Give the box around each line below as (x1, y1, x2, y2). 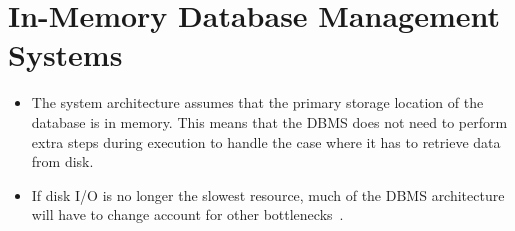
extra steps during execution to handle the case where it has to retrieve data (31, 131, 501, 152)
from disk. (31, 151, 94, 172)
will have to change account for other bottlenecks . (31, 204, 344, 225)
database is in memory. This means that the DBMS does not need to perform (31, 111, 508, 132)
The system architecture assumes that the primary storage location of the (31, 92, 484, 113)
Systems (8, 34, 123, 75)
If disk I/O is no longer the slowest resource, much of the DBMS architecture (31, 184, 505, 205)
